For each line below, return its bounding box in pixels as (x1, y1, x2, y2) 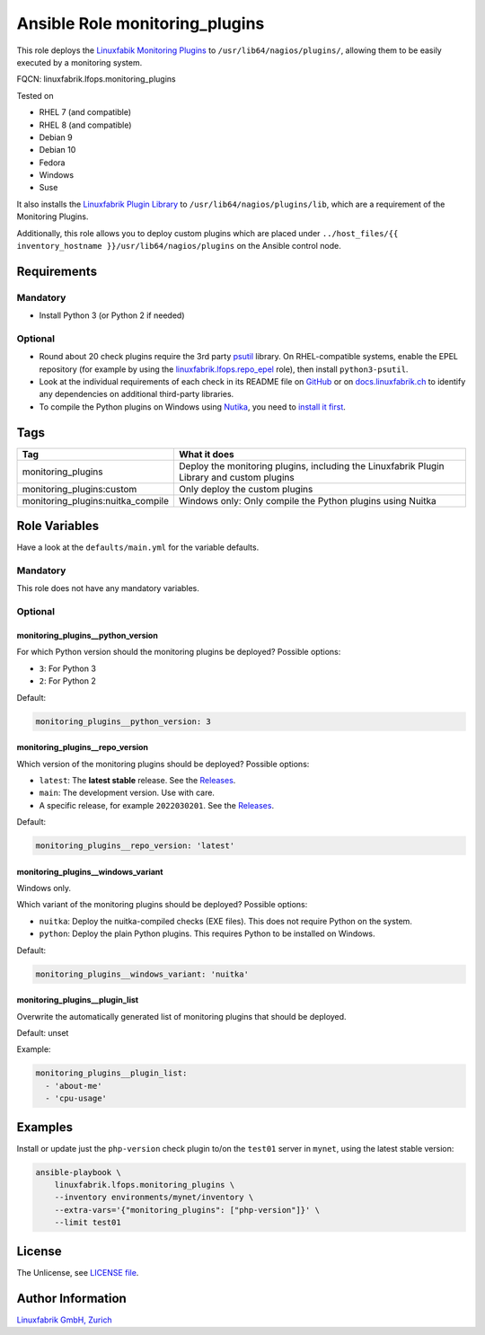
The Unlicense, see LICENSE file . (16, 1267, 139, 1278)
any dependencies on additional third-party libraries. (39, 389, 234, 400)
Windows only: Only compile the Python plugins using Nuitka (179, 494, 436, 507)
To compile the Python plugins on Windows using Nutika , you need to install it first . (39, 401, 346, 412)
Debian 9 (39, 131, 73, 143)
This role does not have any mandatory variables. (16, 583, 199, 594)
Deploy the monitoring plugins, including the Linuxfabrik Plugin (179, 459, 445, 472)
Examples (16, 1119, 74, 1135)
